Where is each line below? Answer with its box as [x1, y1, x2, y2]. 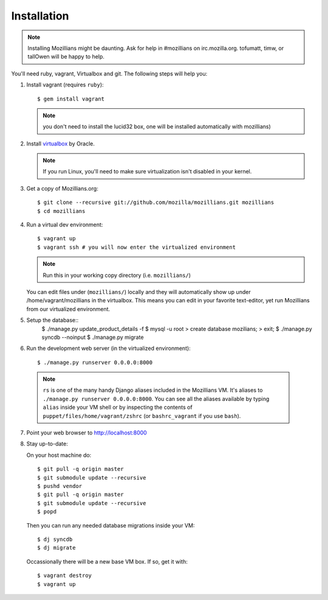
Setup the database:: [26, 316, 79, 324]
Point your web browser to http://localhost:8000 [26, 429, 147, 436]
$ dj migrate [37, 545, 76, 551]
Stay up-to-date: [26, 440, 68, 447]
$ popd [37, 508, 57, 515]
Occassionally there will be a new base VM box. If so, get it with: [26, 557, 188, 565]
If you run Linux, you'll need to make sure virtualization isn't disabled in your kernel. [43, 168, 252, 175]
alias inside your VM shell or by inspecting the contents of [43, 403, 193, 411]
